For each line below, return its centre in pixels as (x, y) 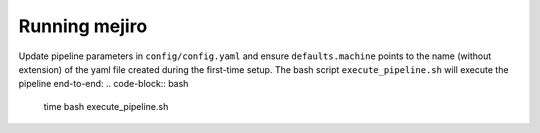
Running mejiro (83, 26)
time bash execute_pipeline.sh (106, 106)
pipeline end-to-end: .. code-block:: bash (103, 84)
